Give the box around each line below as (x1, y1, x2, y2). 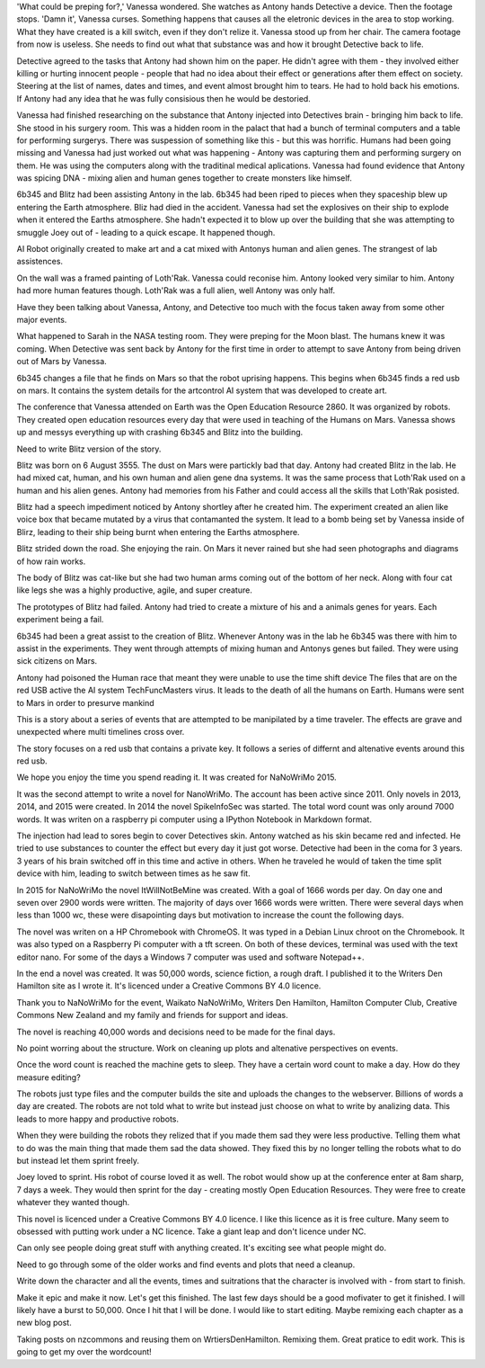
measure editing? (16, 1071, 81, 1083)
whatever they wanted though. (16, 1197, 130, 1208)
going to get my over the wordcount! (16, 1346, 152, 1357)
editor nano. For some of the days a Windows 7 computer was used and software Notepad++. (16, 952, 365, 962)
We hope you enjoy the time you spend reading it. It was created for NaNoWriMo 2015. (16, 772, 337, 782)
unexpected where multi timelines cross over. (16, 727, 185, 738)
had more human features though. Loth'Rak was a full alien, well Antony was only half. (16, 285, 336, 296)
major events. (16, 314, 67, 325)
